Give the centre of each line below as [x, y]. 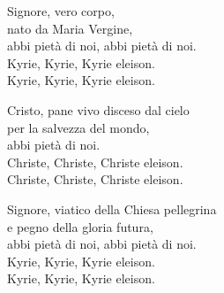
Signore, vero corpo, [61, 11]
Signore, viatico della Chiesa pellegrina [112, 208]
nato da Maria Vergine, [70, 28]
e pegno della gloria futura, [80, 226]
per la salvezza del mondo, [78, 127]
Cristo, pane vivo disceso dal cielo [98, 109]
